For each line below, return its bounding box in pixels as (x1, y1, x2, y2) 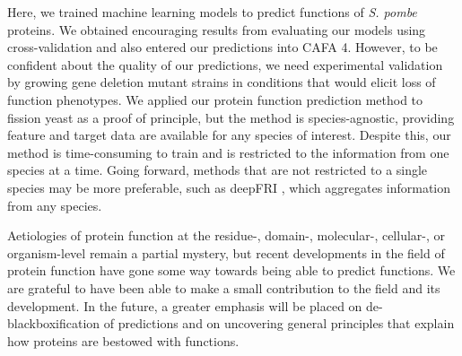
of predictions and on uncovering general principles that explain (103, 314, 455, 333)
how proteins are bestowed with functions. (7, 331, 240, 350)
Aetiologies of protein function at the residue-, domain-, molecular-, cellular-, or (7, 226, 446, 245)
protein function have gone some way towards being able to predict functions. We (7, 261, 456, 280)
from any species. (7, 195, 102, 214)
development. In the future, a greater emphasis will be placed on (7, 296, 362, 315)
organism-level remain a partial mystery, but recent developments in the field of (7, 243, 445, 262)
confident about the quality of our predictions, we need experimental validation (7, 55, 443, 74)
